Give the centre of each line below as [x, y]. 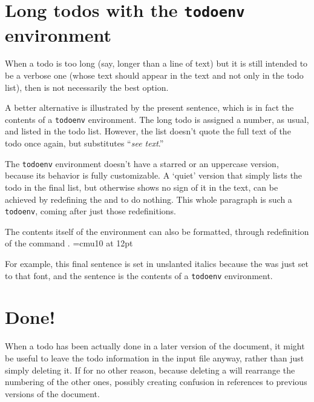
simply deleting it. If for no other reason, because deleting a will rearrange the [150, 370]
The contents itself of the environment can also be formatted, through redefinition [157, 231]
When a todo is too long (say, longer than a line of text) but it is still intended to [156, 63]
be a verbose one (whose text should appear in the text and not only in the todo [154, 75]
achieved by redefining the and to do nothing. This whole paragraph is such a [149, 199]
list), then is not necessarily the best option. [87, 87]
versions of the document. [52, 393]
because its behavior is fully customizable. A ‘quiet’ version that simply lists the [154, 175]
